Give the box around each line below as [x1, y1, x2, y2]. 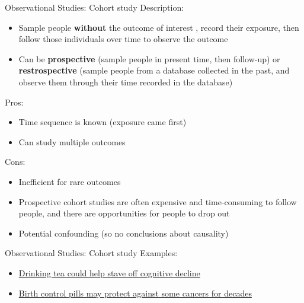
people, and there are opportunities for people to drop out [18, 207, 230, 219]
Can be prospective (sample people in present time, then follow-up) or [18, 52, 280, 65]
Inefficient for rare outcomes [18, 175, 121, 187]
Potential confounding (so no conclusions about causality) [18, 227, 229, 239]
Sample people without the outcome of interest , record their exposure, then [18, 21, 299, 33]
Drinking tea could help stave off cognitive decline [18, 266, 200, 279]
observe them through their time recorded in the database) [18, 75, 233, 88]
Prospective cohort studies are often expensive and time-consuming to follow [18, 195, 297, 208]
